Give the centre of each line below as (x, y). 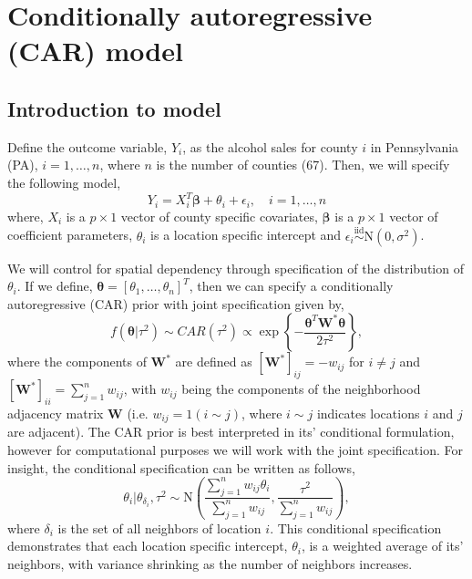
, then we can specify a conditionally (291, 286)
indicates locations (368, 413)
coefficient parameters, (70, 235)
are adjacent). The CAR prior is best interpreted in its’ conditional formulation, (231, 432)
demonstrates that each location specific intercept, (148, 546)
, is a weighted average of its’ (382, 546)
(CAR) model (95, 51)
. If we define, (55, 286)
